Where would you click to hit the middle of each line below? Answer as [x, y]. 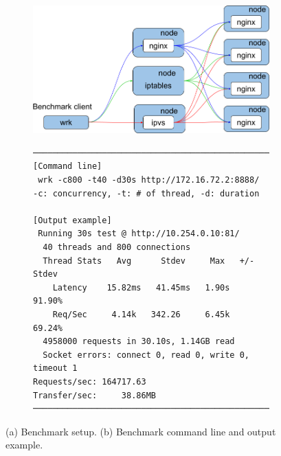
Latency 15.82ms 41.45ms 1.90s [141, 287]
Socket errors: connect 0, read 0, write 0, [146, 355]
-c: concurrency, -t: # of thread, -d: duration [146, 193]
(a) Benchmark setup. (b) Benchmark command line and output [141, 431]
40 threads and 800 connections [117, 248]
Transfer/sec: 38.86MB [94, 395]
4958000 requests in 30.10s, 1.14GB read [139, 342]
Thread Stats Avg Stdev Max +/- [149, 261]
